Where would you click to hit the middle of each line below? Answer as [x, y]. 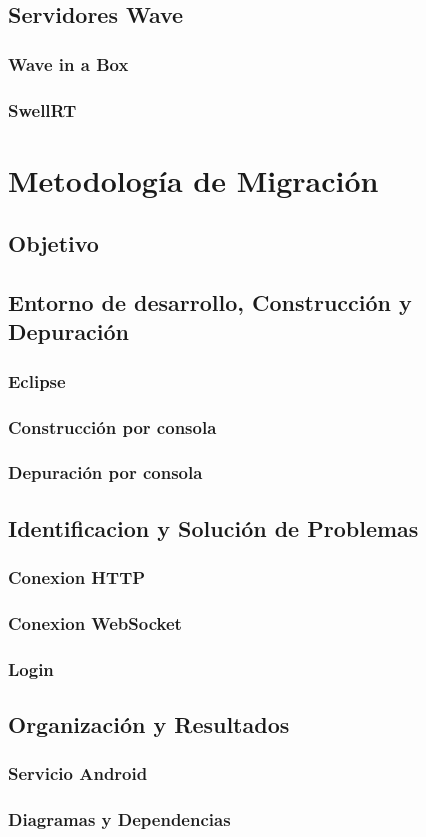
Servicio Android [78, 773]
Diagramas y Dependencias [119, 819]
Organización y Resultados [149, 724]
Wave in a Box [68, 63]
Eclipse [37, 380]
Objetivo [53, 243]
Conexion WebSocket [95, 622]
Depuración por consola [105, 472]
